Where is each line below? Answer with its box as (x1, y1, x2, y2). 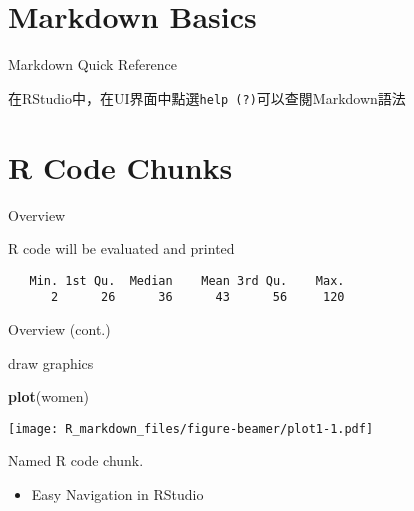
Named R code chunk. (8, 450, 144, 471)
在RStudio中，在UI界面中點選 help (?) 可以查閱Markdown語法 (8, 87, 406, 108)
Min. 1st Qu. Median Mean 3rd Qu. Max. (29, 273, 345, 288)
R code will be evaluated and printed (8, 238, 235, 259)
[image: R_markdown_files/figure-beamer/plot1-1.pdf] (8, 421, 374, 436)
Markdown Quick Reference (8, 54, 178, 75)
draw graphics (8, 352, 94, 373)
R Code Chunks (8, 146, 233, 187)
